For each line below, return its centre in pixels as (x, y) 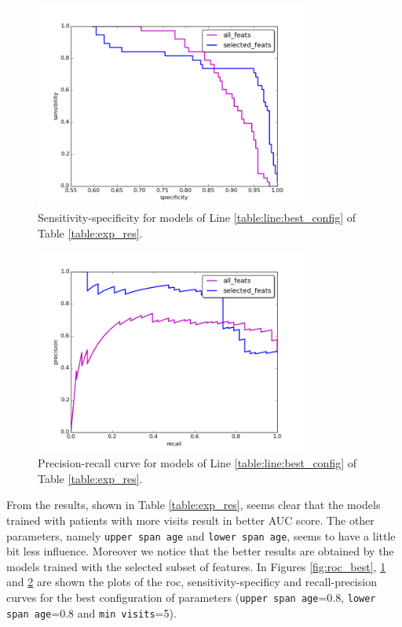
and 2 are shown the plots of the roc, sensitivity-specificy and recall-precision (192, 582)
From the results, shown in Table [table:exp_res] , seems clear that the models (194, 505)
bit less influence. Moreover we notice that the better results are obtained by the (200, 551)
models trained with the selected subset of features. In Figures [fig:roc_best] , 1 (196, 566)
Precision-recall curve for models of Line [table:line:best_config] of (197, 463)
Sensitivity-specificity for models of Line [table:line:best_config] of (197, 217)
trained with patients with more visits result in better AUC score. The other (190, 520)
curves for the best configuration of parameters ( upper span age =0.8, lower (191, 597)
